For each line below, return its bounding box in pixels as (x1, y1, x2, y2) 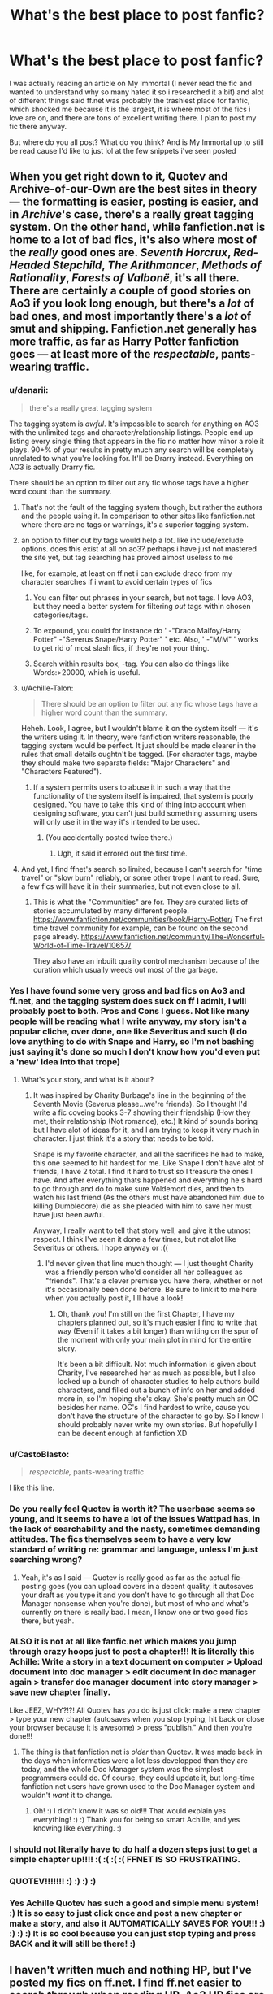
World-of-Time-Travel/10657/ (32, 940, 132, 950)
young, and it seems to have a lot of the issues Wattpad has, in (9, 1513, 261, 1525)
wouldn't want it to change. (20, 1790, 113, 1800)
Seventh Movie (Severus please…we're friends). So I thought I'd (32, 1099, 247, 1108)
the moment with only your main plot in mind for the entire (57, 1334, 252, 1344)
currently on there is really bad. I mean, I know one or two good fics (20, 1607, 249, 1617)
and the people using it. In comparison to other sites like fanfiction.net (20, 511, 256, 520)
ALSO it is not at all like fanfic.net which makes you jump (9, 1636, 237, 1648)
